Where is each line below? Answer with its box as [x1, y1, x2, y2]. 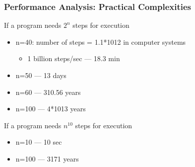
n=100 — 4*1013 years [15, 103, 86, 114]
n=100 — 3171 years [15, 153, 79, 164]
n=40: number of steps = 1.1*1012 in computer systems [15, 36, 186, 47]
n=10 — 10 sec [15, 137, 62, 147]
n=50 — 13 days [15, 70, 66, 80]
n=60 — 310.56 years [15, 86, 81, 97]
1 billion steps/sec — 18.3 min [27, 53, 120, 64]
